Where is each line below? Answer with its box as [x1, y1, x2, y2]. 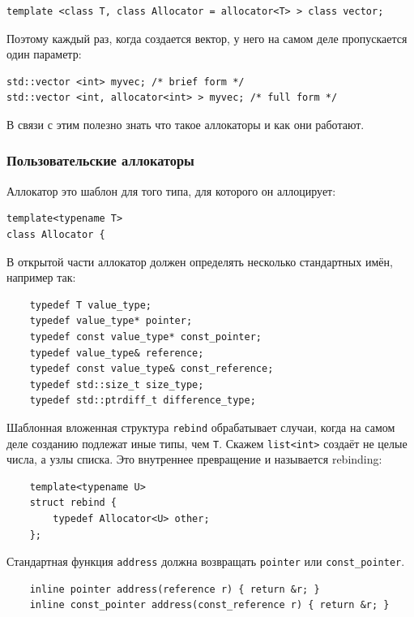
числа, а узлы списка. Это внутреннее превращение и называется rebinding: [6, 451, 382, 468]
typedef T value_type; [29, 299, 152, 311]
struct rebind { [29, 497, 117, 509]
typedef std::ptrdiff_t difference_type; [29, 395, 256, 407]
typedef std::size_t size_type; [29, 378, 204, 390]
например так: [6, 269, 76, 286]
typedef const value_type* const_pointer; [29, 330, 262, 343]
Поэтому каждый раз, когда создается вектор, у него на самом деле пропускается [6, 29, 408, 46]
